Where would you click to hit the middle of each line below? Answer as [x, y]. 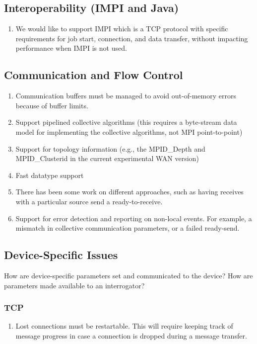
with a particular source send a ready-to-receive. [89, 201]
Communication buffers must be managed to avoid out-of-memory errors [126, 96]
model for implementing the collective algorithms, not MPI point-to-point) [129, 131]
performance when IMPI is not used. [71, 48]
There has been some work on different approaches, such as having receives [129, 192]
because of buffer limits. [52, 105]
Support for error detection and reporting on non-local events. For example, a [134, 218]
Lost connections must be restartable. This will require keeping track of [124, 326]
